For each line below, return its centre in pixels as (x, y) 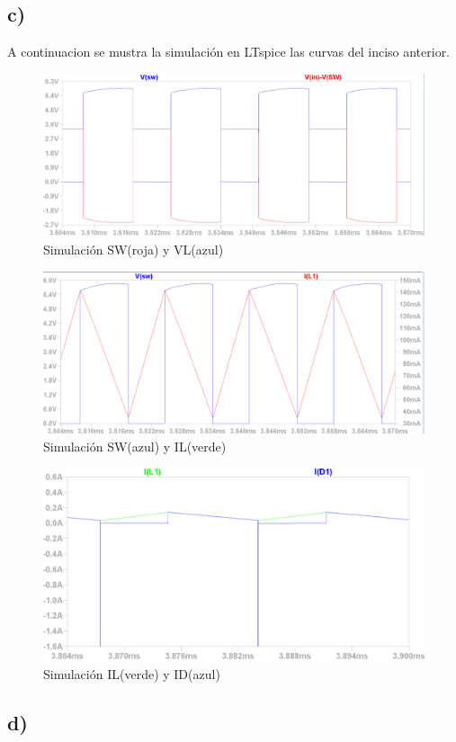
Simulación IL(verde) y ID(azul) (132, 673)
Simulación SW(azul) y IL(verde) (135, 447)
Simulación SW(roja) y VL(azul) (134, 249)
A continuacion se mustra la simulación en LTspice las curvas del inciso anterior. (229, 52)
